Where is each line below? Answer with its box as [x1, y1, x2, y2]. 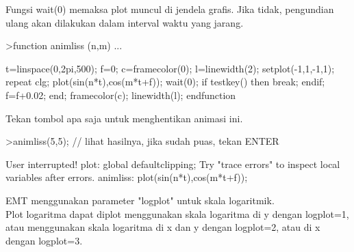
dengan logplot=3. [5, 233, 83, 247]
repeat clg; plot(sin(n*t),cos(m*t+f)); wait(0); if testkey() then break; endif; [5, 74, 325, 89]
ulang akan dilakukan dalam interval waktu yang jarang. [5, 15, 244, 29]
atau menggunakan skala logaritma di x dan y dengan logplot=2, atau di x [5, 220, 320, 234]
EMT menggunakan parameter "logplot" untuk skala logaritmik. [5, 193, 275, 207]
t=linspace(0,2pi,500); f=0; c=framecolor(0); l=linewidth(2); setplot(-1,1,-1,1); [5, 61, 335, 75]
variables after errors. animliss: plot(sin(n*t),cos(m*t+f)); [5, 170, 248, 184]
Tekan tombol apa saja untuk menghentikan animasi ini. [5, 111, 243, 125]
